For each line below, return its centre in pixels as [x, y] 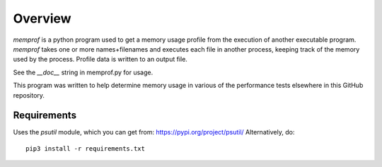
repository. [29, 95]
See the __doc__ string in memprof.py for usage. [83, 72]
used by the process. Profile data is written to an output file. [100, 59]
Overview [42, 18]
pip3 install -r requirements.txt [85, 148]
